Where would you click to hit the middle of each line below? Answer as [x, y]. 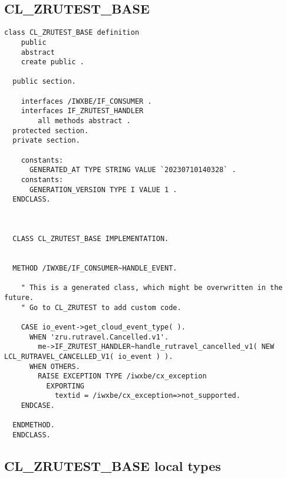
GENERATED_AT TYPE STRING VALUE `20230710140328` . [133, 170]
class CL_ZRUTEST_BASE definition [72, 33]
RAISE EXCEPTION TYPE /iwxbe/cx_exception [122, 376]
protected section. [51, 131]
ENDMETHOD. [34, 425]
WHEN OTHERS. [55, 366]
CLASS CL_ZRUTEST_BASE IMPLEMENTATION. [91, 238]
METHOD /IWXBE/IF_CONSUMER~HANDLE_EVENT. [95, 268]
